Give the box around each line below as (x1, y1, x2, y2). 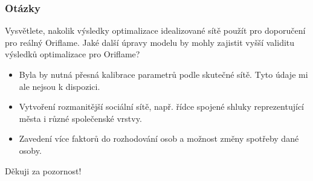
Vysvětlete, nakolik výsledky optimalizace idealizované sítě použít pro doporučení (5, 24, 306, 37)
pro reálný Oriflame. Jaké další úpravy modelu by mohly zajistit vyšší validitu (5, 36, 295, 48)
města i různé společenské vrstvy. (19, 112, 142, 124)
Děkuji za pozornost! (5, 164, 82, 177)
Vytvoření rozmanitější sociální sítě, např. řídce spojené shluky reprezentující (19, 100, 305, 113)
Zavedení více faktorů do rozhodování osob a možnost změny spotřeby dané (19, 132, 299, 145)
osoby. (19, 144, 42, 156)
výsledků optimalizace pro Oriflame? (5, 48, 140, 60)
